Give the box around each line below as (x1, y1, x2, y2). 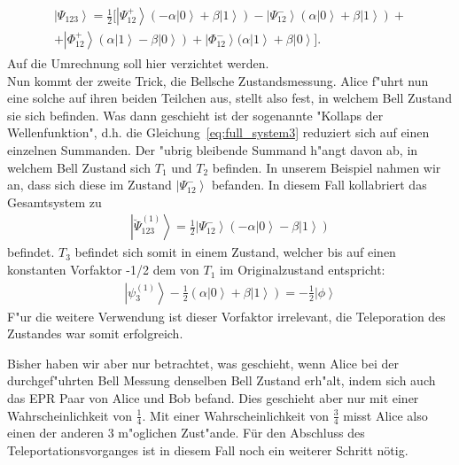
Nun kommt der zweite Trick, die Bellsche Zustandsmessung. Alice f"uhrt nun (7, 71, 429, 89)
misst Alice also (343, 406, 428, 424)
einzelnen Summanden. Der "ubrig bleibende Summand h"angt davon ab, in (7, 141, 418, 159)
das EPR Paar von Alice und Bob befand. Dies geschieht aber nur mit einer (7, 389, 419, 407)
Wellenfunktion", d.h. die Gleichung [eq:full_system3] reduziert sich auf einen (7, 123, 430, 142)
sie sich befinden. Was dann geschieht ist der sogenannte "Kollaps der (7, 105, 384, 124)
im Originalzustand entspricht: (219, 260, 385, 279)
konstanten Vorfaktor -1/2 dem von (7, 260, 199, 279)
